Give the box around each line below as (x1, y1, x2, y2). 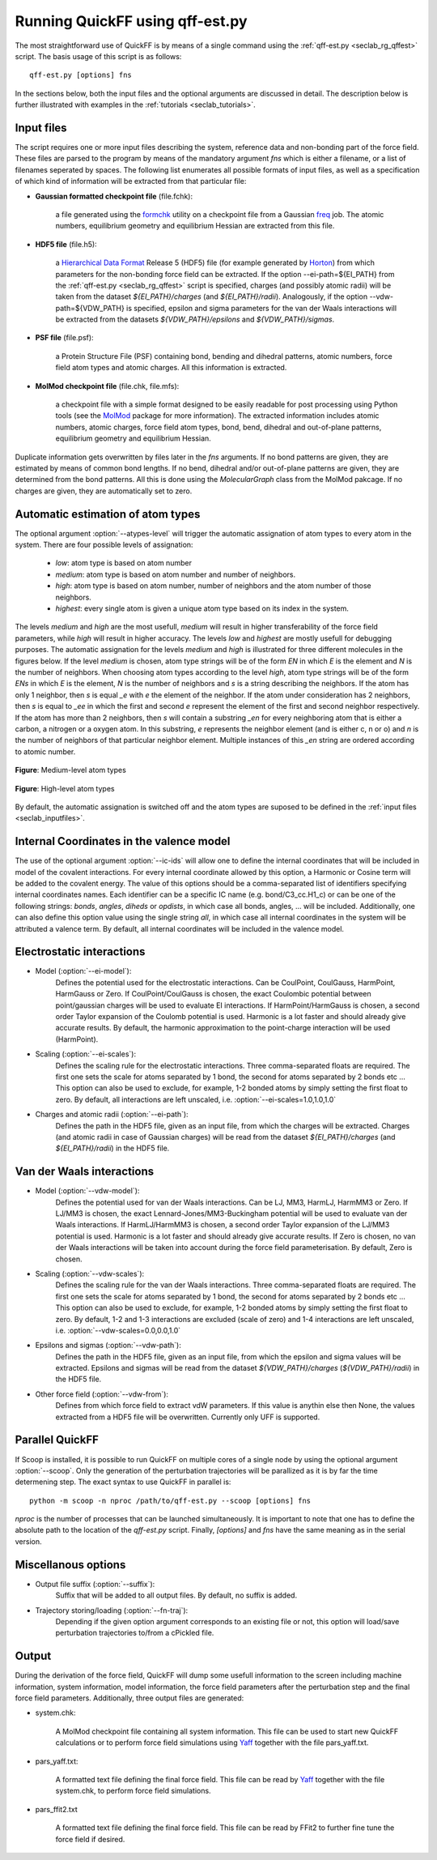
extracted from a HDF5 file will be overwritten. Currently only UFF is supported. (55, 1412, 320, 1422)
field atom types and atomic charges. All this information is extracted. (55, 363, 287, 373)
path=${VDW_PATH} (55, 303, 125, 313)
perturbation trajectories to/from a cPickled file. (55, 1628, 214, 1638)
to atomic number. (15, 746, 76, 757)
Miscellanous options (15, 1558, 126, 1572)
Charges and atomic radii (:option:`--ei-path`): (35, 1110, 189, 1120)
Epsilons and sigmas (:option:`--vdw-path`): (35, 1341, 181, 1350)
